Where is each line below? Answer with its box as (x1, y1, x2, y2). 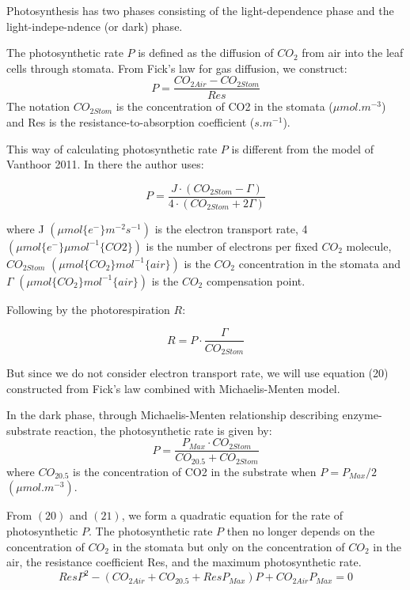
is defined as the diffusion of (138, 44, 274, 61)
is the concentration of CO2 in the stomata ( (116, 98, 333, 115)
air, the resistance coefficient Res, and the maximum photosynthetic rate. (6, 554, 362, 570)
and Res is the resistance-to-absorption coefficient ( (6, 114, 255, 130)
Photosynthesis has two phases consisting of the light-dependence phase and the (6, 2, 394, 18)
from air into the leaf (302, 44, 404, 61)
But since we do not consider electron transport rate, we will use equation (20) (6, 364, 389, 380)
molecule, (346, 237, 392, 254)
